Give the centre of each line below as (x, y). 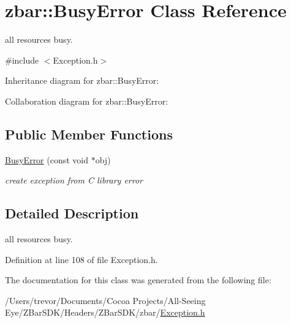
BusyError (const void (47, 159)
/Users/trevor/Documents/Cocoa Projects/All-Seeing (105, 300)
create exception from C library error (74, 180)
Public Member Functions (89, 134)
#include (22, 60)
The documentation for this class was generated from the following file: (138, 280)
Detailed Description (72, 213)
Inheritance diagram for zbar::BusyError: (82, 80)
